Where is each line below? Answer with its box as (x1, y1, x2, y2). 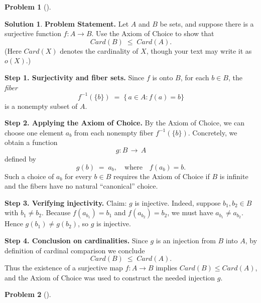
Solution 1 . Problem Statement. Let (5, 18, 129, 29)
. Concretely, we (188, 127, 237, 137)
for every (65, 171, 92, 181)
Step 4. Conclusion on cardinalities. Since (5, 235, 148, 245)
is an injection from (156, 235, 216, 245)
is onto (152, 72, 173, 82)
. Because (41, 207, 71, 218)
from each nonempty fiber (74, 127, 154, 137)
